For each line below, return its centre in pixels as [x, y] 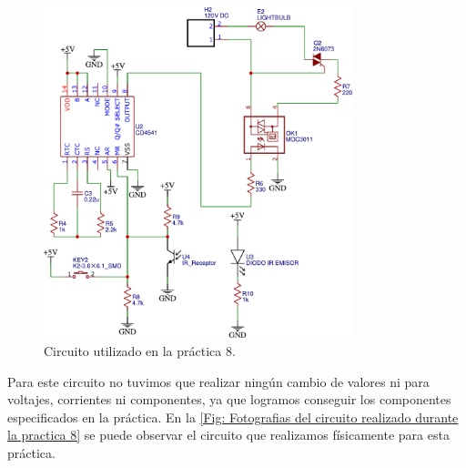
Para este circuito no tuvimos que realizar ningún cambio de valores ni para [218, 381]
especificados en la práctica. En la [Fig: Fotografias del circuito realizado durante [233, 417]
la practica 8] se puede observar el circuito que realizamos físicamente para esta [228, 435]
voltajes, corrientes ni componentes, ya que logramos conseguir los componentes [229, 399]
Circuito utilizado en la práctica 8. [140, 350]
